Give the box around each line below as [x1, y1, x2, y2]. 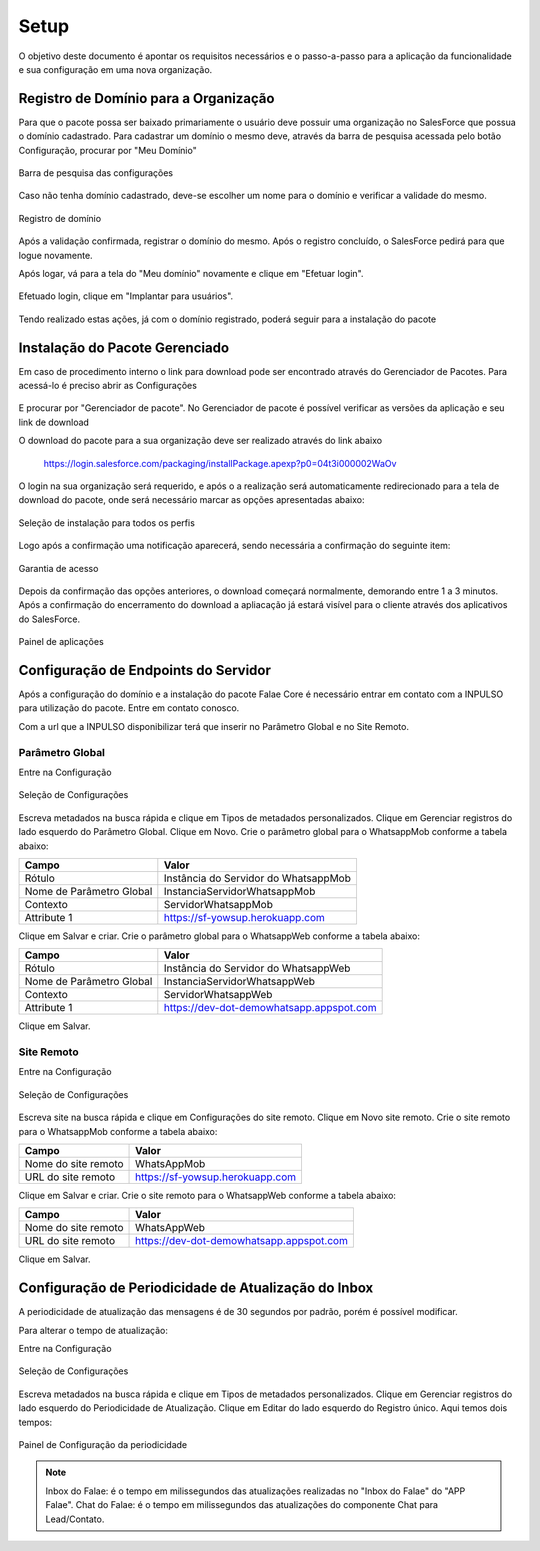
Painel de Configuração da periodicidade [18, 1439, 188, 1451]
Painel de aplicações [18, 636, 104, 648]
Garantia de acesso [18, 562, 99, 574]
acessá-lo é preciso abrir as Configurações [18, 380, 197, 392]
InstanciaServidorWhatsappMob [163, 884, 316, 898]
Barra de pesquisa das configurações [18, 167, 174, 179]
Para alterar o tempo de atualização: [18, 1324, 169, 1336]
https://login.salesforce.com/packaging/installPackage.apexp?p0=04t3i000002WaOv [43, 457, 397, 469]
